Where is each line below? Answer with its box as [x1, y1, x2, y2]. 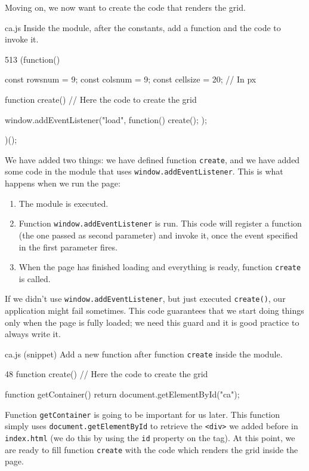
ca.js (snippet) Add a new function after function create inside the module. [5, 347, 283, 360]
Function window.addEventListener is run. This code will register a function [18, 217, 302, 230]
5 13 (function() [5, 53, 60, 65]
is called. [18, 272, 51, 285]
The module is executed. [18, 197, 109, 209]
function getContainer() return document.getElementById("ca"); [5, 388, 240, 400]
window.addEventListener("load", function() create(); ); [5, 113, 207, 126]
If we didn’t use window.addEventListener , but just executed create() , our [5, 292, 286, 305]
